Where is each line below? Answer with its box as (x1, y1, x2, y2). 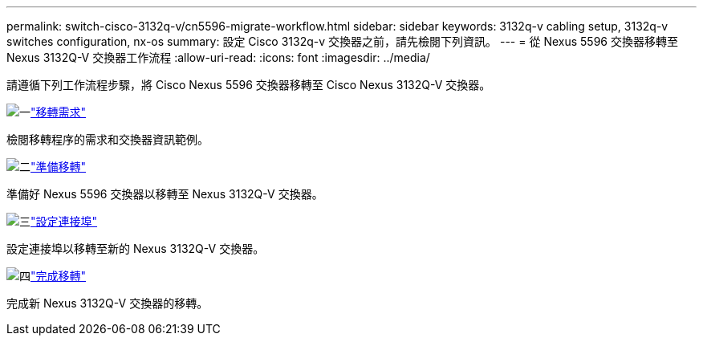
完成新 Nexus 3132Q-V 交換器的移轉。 (6, 296, 209, 310)
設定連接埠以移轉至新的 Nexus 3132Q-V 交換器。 (6, 242, 265, 255)
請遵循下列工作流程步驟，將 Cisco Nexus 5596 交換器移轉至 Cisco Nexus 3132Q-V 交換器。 (6, 78, 491, 92)
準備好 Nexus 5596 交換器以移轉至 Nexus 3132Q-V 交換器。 (6, 187, 323, 201)
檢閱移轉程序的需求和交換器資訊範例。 (6, 132, 209, 146)
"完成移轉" (30, 269, 87, 283)
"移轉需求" (30, 105, 87, 119)
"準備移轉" (30, 160, 87, 173)
